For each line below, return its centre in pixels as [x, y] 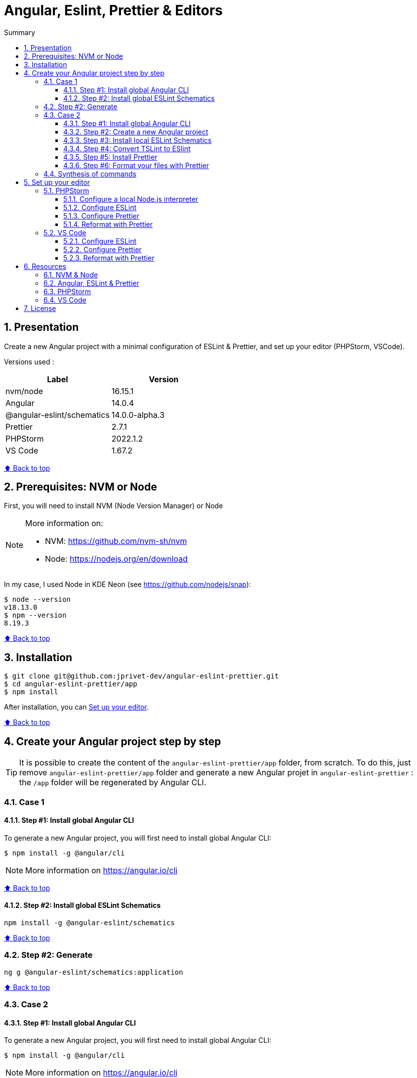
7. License [40, 308]
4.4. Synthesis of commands [90, 174]
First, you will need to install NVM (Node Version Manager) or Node [114, 506]
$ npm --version [35, 615]
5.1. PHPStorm [66, 190]
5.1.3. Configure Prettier [101, 216]
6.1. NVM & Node [71, 274]
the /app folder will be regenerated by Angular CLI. [113, 783]
